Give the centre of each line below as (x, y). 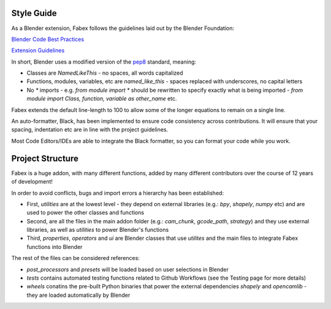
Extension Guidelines (38, 50)
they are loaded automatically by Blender (78, 295)
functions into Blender (55, 247)
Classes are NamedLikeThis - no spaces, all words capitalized (105, 73)
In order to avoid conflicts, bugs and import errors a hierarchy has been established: (117, 193)
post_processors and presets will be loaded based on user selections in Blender (128, 269)
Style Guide (34, 13)
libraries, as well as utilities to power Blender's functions (98, 230)
